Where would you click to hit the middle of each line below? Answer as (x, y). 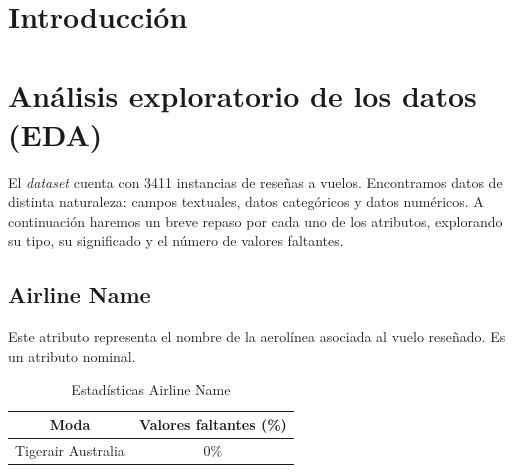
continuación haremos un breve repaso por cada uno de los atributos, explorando (255, 220)
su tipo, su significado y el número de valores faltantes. (176, 240)
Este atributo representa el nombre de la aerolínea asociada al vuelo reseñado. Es (257, 336)
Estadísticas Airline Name (151, 389)
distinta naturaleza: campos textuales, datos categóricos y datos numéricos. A (246, 201)
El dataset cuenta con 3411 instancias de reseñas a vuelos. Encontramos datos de (255, 181)
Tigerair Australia (70, 449)
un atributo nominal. (72, 355)
